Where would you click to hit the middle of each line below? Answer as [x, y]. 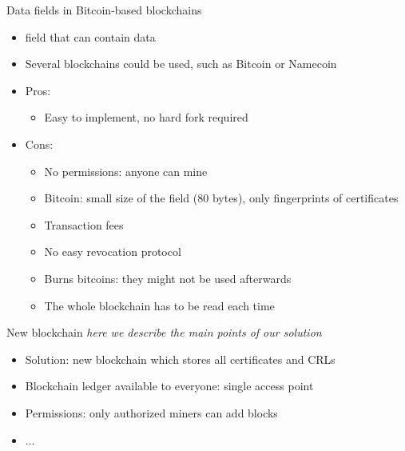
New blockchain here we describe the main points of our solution [164, 332]
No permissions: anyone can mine [126, 171]
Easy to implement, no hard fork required [146, 117]
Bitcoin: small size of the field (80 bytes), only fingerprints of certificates [221, 198]
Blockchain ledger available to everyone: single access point [169, 386]
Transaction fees [84, 224]
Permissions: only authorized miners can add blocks [151, 412]
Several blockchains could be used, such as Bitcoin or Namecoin [181, 64]
